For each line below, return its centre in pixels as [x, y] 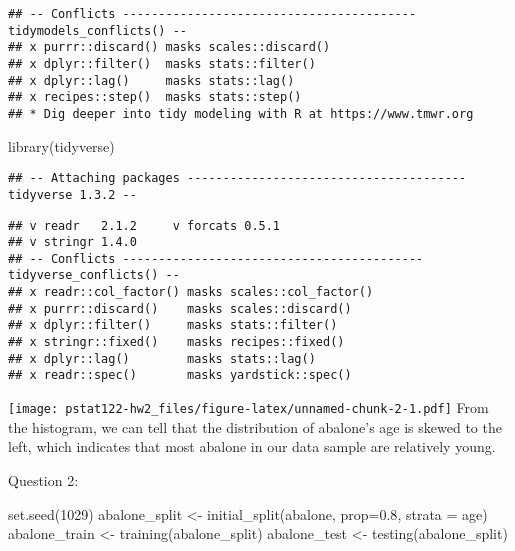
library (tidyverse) [61, 145]
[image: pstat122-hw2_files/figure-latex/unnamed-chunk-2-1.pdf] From [248, 407]
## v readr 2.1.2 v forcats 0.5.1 [144, 225]
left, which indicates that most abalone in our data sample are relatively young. [252, 446]
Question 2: [43, 479]
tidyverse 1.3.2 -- [72, 194]
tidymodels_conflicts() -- [97, 30]
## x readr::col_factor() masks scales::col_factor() [191, 292]
